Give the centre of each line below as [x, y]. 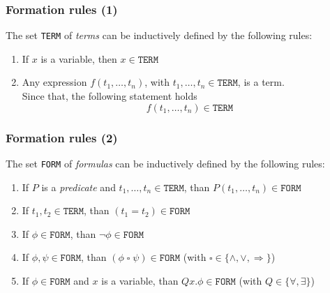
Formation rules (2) [62, 137]
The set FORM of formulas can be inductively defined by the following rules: [165, 163]
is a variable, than [140, 280]
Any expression [54, 82]
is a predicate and [78, 187]
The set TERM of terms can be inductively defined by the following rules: [159, 35]
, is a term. [261, 82]
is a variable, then [79, 58]
